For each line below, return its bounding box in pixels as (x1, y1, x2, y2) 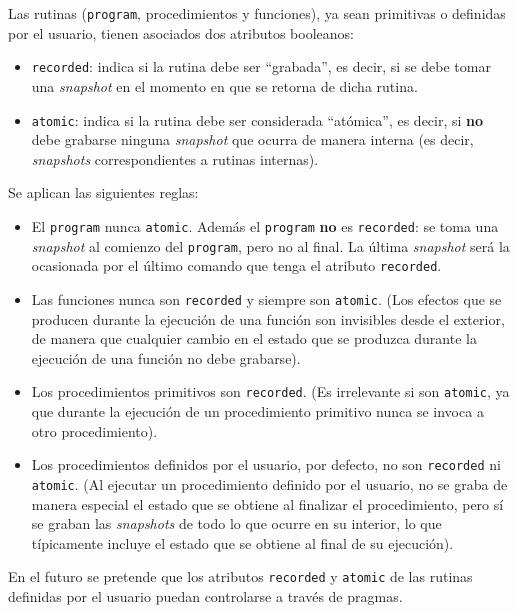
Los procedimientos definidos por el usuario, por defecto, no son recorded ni (31, 454, 501, 475)
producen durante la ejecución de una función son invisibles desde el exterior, (31, 308, 505, 329)
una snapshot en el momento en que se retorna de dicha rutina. (31, 75, 418, 96)
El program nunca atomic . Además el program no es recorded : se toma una (31, 215, 499, 236)
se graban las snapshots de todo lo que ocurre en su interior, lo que (31, 513, 442, 534)
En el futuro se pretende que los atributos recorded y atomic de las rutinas (8, 566, 473, 587)
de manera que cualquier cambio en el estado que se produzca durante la (31, 328, 477, 349)
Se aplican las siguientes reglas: (8, 182, 199, 203)
